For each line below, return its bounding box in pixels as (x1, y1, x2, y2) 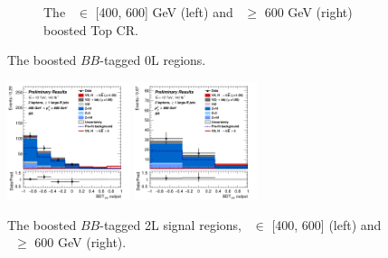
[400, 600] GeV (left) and (95, 3, 233, 21)
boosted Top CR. (43, 20, 138, 39)
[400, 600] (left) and (271, 215, 382, 234)
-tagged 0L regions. (99, 51, 206, 69)
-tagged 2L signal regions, (99, 215, 241, 234)
